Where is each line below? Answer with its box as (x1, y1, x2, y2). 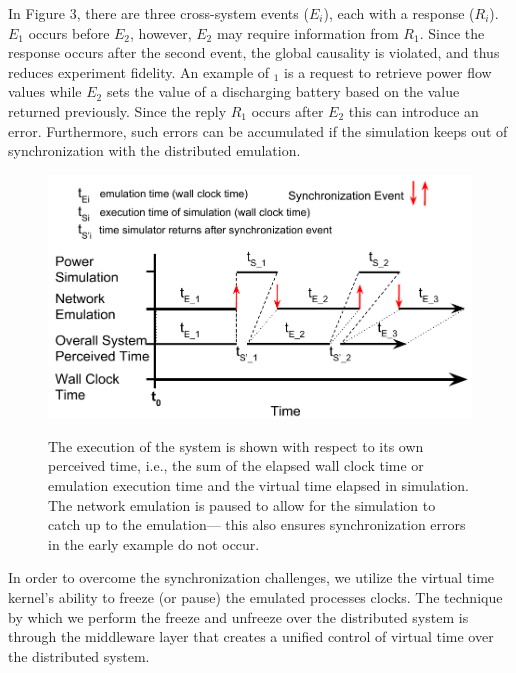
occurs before (28, 22, 110, 43)
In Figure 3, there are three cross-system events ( (8, 3, 309, 23)
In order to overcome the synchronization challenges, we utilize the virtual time (8, 567, 495, 588)
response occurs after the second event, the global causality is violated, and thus (8, 42, 500, 63)
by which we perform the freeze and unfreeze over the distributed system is (8, 606, 469, 627)
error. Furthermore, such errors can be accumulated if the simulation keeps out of (8, 120, 508, 141)
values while (8, 81, 82, 102)
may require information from (216, 22, 399, 43)
